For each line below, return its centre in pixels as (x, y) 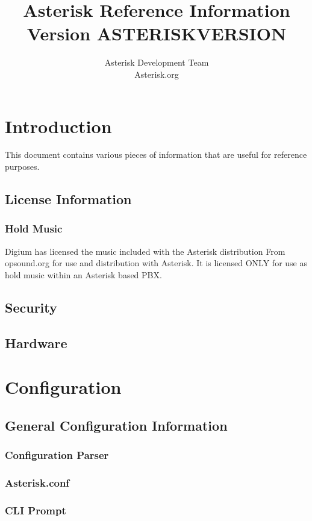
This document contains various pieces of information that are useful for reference (156, 154)
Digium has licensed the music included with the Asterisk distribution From (145, 251)
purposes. (22, 167)
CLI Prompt (36, 510)
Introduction (58, 126)
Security (31, 307)
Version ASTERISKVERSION (157, 33)
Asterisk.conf (37, 482)
